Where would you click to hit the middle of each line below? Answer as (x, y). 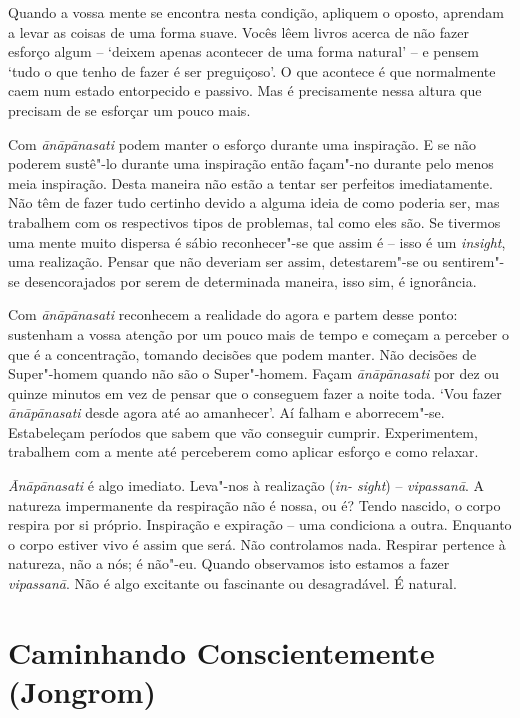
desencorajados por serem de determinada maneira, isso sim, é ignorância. (250, 280)
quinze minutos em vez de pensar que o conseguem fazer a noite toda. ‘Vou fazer (255, 392)
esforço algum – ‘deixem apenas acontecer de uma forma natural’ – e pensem (243, 51)
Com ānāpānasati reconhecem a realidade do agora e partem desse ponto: (233, 314)
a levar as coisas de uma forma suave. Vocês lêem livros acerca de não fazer (238, 31)
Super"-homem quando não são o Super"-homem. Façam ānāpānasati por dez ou (254, 373)
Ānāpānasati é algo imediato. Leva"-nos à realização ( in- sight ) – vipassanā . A (246, 485)
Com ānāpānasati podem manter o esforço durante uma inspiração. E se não (242, 143)
